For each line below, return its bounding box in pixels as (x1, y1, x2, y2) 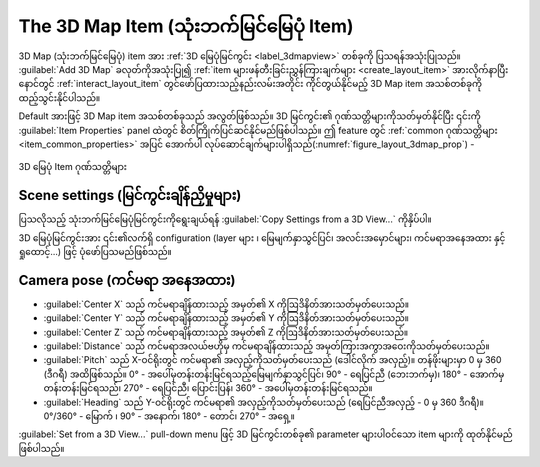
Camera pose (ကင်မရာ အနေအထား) (18, 271, 236, 289)
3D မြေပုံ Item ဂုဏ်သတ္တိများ (18, 161, 127, 173)
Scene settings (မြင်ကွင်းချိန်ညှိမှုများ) (18, 187, 242, 204)
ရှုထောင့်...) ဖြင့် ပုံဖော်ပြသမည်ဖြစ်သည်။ (18, 245, 172, 257)
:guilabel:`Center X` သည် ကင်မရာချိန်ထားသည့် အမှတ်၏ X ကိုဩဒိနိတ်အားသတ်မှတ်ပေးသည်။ (43, 298, 410, 310)
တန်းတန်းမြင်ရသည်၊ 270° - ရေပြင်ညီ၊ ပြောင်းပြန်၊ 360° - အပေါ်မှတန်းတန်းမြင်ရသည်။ (43, 382, 374, 394)
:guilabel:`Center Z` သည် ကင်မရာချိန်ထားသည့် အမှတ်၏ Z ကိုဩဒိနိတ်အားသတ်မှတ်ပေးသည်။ (43, 326, 409, 338)
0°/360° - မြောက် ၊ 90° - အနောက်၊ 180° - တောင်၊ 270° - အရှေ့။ (43, 410, 295, 422)
